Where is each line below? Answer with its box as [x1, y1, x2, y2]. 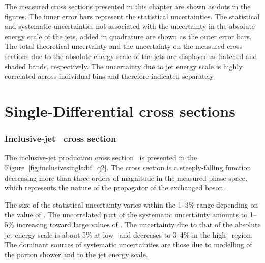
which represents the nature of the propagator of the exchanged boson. [5, 182, 225, 193]
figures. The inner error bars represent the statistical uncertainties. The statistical [5, 11, 260, 21]
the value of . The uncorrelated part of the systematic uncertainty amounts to [5, 209, 248, 220]
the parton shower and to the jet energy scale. [5, 249, 148, 259]
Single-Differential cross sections [5, 100, 235, 121]
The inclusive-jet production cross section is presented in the [5, 152, 197, 163]
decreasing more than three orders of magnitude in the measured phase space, [5, 172, 247, 183]
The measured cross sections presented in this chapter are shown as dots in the [5, 1, 251, 11]
